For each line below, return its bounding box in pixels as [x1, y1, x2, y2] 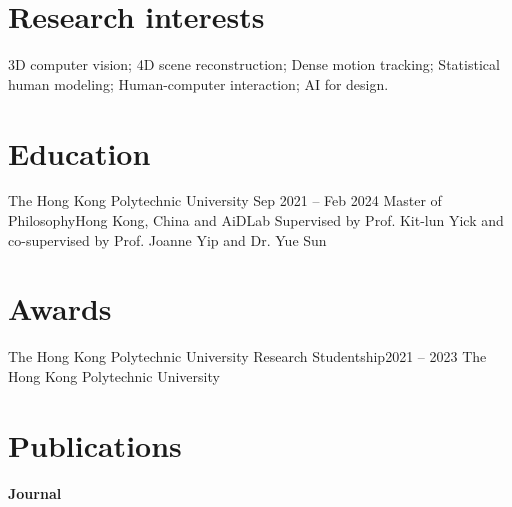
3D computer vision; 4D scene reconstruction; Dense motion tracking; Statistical [8, 54, 500, 75]
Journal [8, 482, 62, 503]
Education [8, 132, 151, 173]
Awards [8, 288, 112, 329]
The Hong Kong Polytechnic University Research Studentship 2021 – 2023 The [8, 346, 487, 367]
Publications [8, 424, 182, 465]
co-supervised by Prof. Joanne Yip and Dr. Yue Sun [8, 229, 327, 250]
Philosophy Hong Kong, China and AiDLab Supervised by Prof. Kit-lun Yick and [8, 210, 504, 231]
